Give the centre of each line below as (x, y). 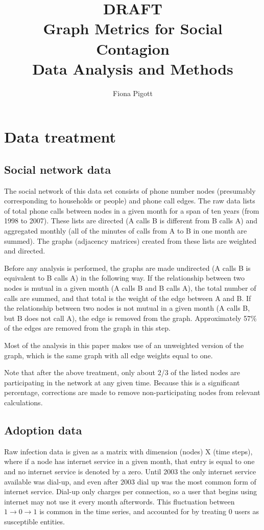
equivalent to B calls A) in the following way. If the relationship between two (124, 278)
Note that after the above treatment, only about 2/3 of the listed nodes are (122, 372)
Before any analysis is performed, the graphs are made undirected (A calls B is (127, 268)
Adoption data (43, 430)
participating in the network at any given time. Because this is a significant (122, 382)
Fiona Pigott (133, 93)
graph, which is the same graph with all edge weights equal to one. (109, 355)
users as (247, 511)
